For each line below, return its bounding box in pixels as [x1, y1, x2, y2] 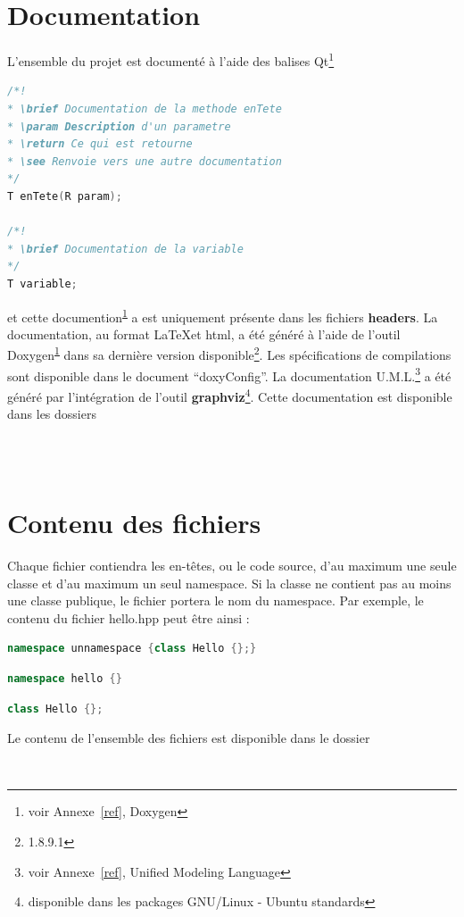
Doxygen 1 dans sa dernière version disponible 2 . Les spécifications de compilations [7, 343, 452, 363]
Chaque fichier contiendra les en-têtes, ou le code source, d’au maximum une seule [7, 556, 457, 574]
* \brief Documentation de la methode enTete [7, 102, 282, 115]
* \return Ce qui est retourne [7, 138, 193, 151]
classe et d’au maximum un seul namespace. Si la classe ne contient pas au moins [7, 573, 452, 592]
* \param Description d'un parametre [7, 120, 231, 133]
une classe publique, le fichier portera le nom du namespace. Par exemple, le [7, 591, 424, 610]
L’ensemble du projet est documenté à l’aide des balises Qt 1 [7, 49, 335, 70]
